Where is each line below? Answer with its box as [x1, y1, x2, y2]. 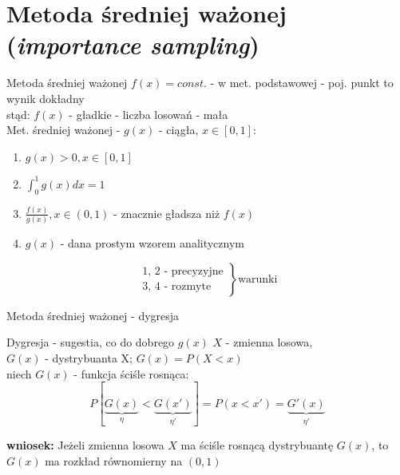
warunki [237, 273, 278, 285]
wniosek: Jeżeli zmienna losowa [6, 437, 164, 453]
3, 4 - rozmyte [142, 281, 212, 293]
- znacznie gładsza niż [113, 204, 220, 221]
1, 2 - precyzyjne [142, 266, 224, 278]
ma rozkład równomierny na [45, 452, 183, 469]
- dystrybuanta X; [45, 349, 133, 366]
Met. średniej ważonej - [6, 121, 121, 138]
